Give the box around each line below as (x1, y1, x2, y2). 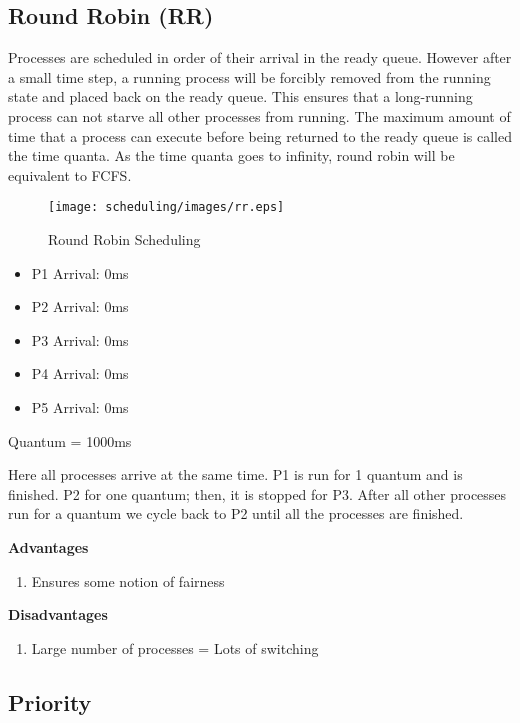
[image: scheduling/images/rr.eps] (48, 200, 285, 215)
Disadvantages (8, 604, 108, 625)
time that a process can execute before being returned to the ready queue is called (8, 125, 512, 146)
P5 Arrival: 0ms (31, 396, 129, 417)
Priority (8, 686, 92, 717)
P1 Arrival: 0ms (31, 262, 129, 283)
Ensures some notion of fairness (31, 570, 225, 591)
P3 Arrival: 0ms (31, 329, 129, 350)
